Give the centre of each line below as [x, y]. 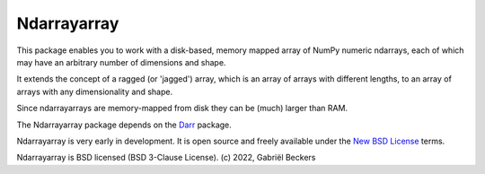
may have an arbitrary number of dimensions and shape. [121, 62]
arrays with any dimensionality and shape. [95, 91]
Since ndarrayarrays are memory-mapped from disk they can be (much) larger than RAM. [182, 109]
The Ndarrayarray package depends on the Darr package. [124, 125]
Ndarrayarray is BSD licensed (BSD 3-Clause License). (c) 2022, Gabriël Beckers [166, 158]
